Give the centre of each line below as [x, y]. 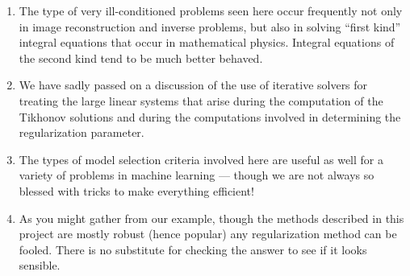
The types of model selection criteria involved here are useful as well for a [201, 159]
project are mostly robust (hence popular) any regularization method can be [208, 234]
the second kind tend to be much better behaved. [141, 58]
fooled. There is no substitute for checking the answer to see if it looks [193, 249]
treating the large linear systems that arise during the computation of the [201, 100]
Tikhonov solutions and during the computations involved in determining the [210, 116]
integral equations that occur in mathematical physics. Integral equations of [207, 42]
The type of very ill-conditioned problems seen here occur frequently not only [211, 10]
